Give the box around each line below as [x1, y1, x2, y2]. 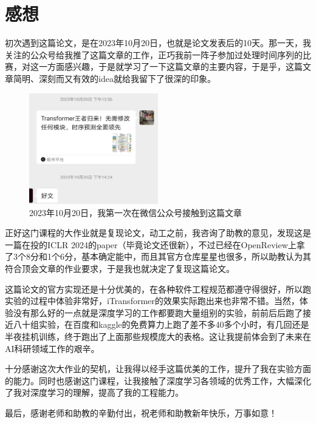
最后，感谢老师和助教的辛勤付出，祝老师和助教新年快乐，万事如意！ [5, 407, 277, 419]
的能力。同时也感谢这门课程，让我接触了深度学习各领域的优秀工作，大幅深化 [5, 374, 311, 387]
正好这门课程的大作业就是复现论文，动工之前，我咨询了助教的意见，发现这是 [5, 226, 311, 239]
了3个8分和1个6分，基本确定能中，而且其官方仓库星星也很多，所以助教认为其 [5, 250, 311, 263]
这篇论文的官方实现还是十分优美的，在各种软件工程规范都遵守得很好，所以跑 [5, 282, 311, 295]
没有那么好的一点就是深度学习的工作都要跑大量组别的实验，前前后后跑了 [13, 306, 303, 319]
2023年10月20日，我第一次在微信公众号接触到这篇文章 [29, 206, 242, 218]
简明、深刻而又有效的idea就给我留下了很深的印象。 [13, 72, 216, 84]
